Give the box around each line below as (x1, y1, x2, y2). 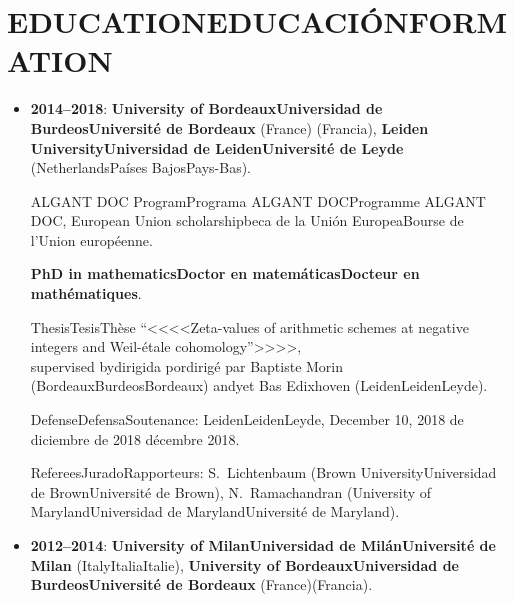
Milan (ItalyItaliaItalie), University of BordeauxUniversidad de (30, 554, 459, 575)
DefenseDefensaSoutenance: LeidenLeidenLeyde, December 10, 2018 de (30, 409, 464, 430)
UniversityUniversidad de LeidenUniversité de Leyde (30, 137, 404, 158)
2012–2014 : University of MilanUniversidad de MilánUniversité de (30, 535, 496, 555)
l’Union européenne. (30, 229, 153, 250)
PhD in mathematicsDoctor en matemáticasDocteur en (30, 263, 420, 284)
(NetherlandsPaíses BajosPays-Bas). (30, 157, 252, 178)
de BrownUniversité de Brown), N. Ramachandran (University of (30, 481, 432, 502)
